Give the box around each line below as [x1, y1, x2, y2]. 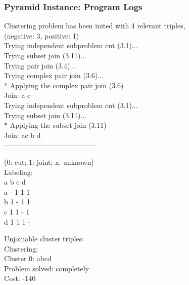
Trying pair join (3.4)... [4, 60, 76, 70]
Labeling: [4, 166, 33, 177]
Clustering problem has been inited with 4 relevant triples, [4, 20, 185, 31]
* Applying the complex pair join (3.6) [4, 80, 124, 90]
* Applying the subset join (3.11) [4, 120, 107, 130]
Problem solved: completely [4, 263, 89, 273]
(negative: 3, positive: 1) [4, 30, 79, 41]
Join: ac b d [4, 129, 41, 140]
